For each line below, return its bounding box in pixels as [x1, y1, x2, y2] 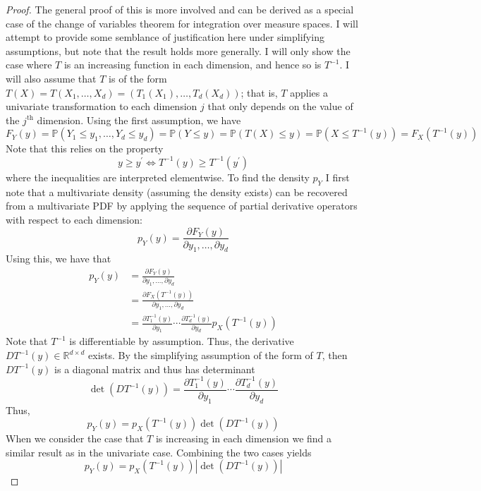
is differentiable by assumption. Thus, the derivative [69, 334, 294, 348]
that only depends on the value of [207, 99, 353, 114]
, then [322, 348, 348, 363]
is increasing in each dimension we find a [155, 431, 332, 446]
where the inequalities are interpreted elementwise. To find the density [6, 169, 310, 184]
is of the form [109, 71, 167, 85]
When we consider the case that [6, 431, 144, 446]
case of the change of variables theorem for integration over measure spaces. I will [6, 16, 358, 30]
